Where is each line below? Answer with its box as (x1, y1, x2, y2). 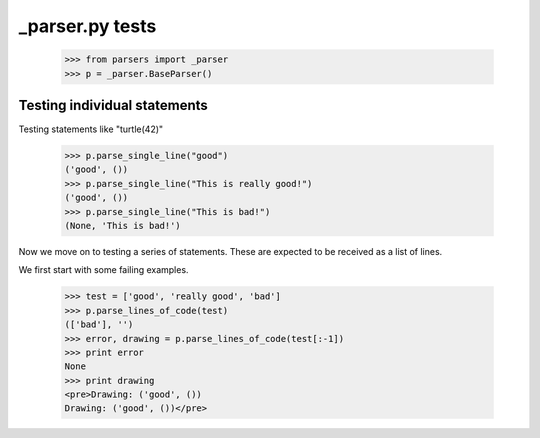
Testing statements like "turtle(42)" (18, 123, 164, 135)
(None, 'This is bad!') (64, 220, 182, 231)
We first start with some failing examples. (18, 264, 189, 276)
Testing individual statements (18, 96, 209, 114)
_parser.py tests (18, 15, 157, 37)
